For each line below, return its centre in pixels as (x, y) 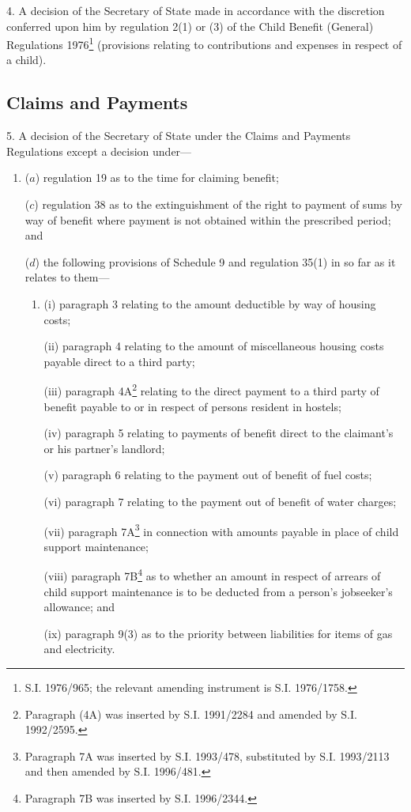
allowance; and (79, 607)
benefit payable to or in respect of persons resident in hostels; (192, 406)
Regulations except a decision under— (99, 151)
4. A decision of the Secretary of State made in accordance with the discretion (196, 10)
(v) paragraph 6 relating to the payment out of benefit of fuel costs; (208, 475)
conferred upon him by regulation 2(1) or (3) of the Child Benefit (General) (190, 26)
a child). (26, 60)
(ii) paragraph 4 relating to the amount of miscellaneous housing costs (214, 346)
